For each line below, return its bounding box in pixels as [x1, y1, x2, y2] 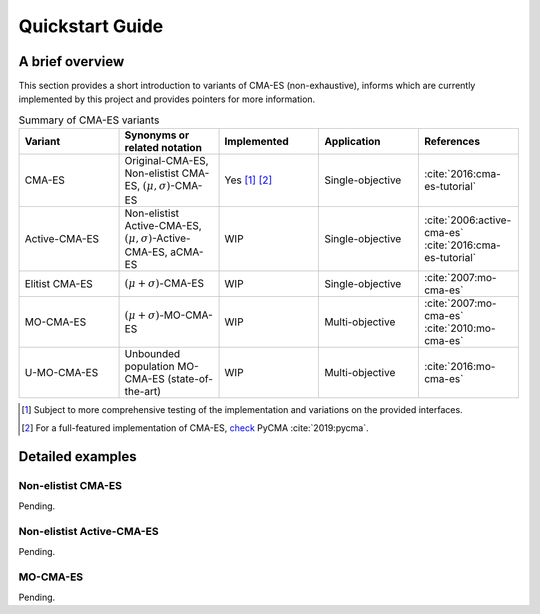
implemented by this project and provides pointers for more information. [18, 93, 316, 105]
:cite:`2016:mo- [423, 360, 496, 373]
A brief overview [18, 53, 125, 70]
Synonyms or [124, 128, 190, 142]
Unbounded [124, 347, 181, 360]
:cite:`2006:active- [423, 213, 512, 227]
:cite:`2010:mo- [423, 321, 496, 335]
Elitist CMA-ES [24, 277, 94, 290]
